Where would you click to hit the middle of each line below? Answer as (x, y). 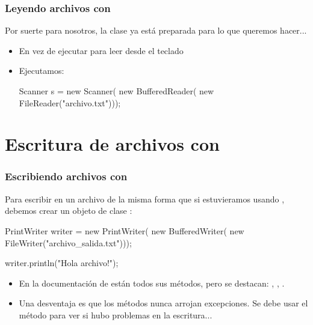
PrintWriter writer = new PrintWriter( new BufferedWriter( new (125, 230)
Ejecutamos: (42, 71)
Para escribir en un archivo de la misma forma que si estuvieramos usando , (145, 199)
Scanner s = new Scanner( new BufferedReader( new (116, 91)
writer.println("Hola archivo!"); (62, 263)
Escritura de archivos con (112, 144)
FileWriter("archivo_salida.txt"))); (68, 242)
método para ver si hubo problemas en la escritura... (116, 314)
